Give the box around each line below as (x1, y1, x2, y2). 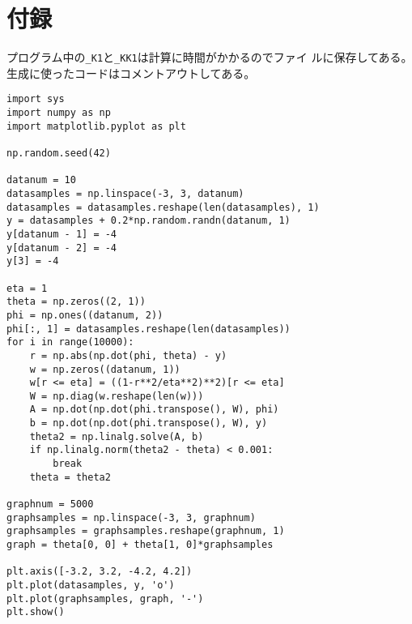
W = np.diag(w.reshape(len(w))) (29, 390, 204, 402)
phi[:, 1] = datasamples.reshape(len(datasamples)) (6, 323, 291, 335)
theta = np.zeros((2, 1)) (6, 296, 146, 308)
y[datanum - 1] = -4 (6, 228, 117, 240)
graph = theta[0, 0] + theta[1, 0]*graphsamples (6, 539, 274, 551)
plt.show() (6, 606, 65, 618)
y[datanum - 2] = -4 (6, 241, 117, 254)
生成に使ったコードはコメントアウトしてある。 (6, 64, 256, 81)
